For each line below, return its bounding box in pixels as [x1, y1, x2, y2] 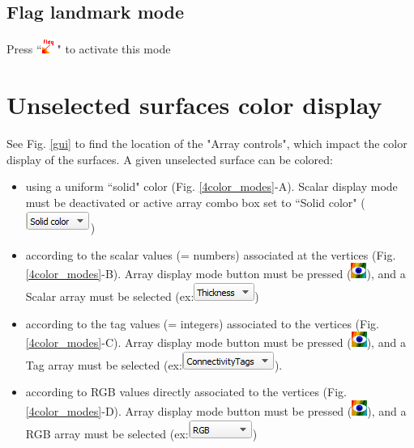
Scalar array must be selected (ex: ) [25, 288, 259, 305]
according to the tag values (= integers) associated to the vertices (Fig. [25, 315, 379, 332]
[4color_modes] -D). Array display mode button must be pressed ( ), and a [25, 403, 407, 420]
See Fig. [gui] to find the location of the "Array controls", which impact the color [6, 134, 408, 151]
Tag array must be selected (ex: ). [25, 356, 283, 373]
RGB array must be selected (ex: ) [25, 425, 258, 442]
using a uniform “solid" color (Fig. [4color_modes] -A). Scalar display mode [25, 178, 398, 195]
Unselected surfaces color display [6, 87, 382, 120]
